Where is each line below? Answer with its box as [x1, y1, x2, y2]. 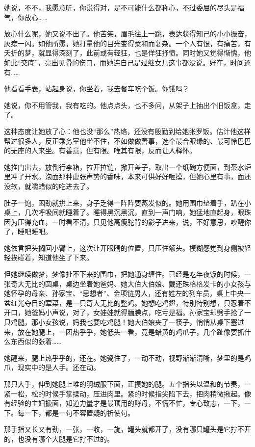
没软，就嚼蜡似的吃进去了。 [4, 181, 93, 191]
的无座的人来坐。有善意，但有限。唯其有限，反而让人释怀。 [4, 145, 196, 156]
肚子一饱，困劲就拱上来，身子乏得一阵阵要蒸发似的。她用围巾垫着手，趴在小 [4, 197, 251, 208]
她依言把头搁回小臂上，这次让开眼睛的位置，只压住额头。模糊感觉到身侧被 [4, 242, 244, 253]
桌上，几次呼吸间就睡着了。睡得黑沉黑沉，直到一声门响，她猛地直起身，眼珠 [4, 207, 251, 217]
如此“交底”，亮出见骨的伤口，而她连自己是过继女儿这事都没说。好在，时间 [4, 57, 244, 67]
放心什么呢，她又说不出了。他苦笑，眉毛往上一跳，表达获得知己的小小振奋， [4, 28, 251, 39]
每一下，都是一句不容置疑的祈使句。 [17, 407, 134, 418]
